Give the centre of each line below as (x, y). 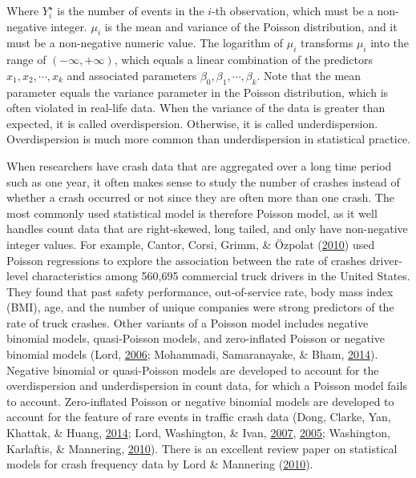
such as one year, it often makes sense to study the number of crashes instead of (203, 181)
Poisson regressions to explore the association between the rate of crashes (186, 260)
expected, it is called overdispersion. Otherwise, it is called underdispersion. (192, 123)
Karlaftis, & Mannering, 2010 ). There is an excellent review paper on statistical (202, 448)
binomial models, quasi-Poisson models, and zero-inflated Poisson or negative (196, 338)
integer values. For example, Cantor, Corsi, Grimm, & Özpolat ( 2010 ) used (191, 244)
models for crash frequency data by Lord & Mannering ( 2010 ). (160, 464)
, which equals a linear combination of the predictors (243, 60)
